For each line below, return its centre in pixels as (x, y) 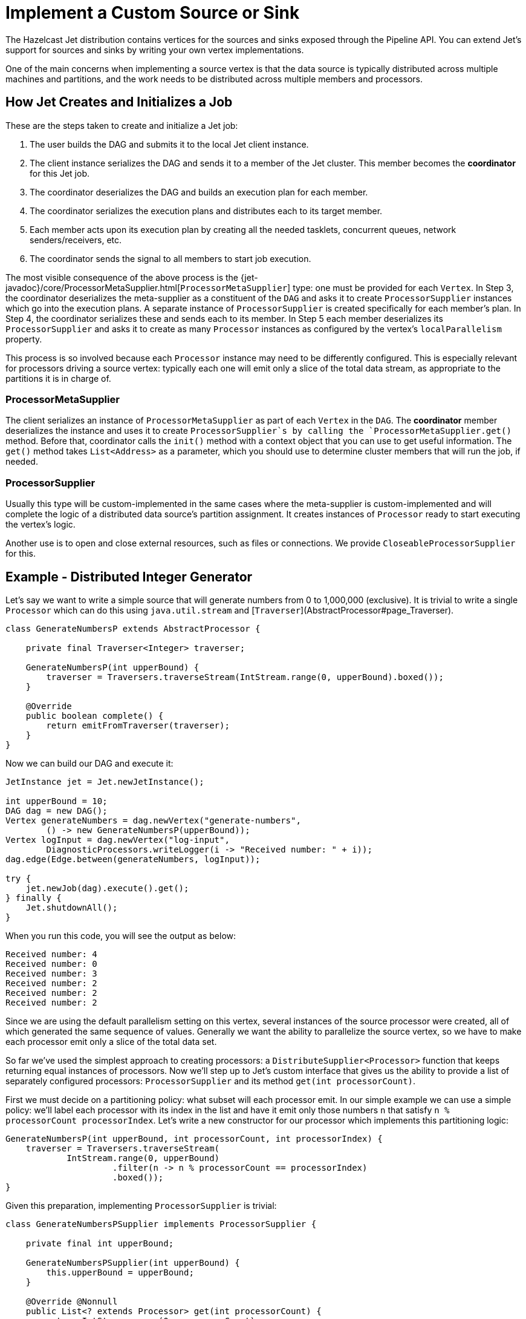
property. (24, 339)
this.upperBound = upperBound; (120, 1272)
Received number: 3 (51, 973)
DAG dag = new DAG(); (57, 810)
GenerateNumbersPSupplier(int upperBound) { (133, 1262)
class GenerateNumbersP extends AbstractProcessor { (133, 628)
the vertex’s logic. (41, 525)
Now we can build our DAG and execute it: (89, 763)
